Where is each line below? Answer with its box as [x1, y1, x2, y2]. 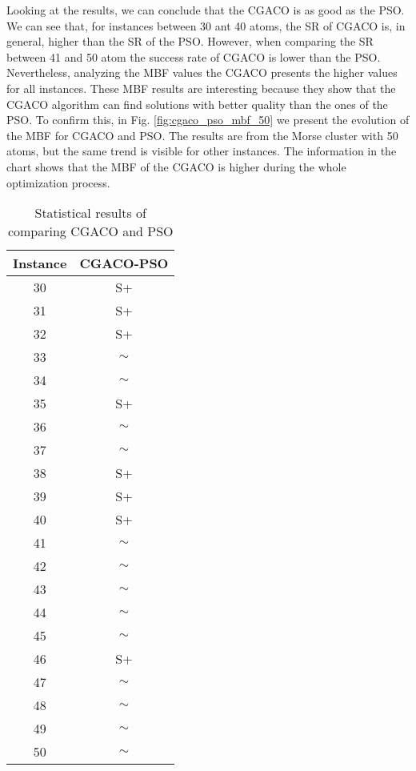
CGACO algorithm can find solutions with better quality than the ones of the [6, 95, 388, 112]
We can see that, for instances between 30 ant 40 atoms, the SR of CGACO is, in [6, 17, 406, 34]
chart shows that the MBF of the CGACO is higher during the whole [6, 158, 346, 175]
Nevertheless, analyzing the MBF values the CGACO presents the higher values [6, 64, 398, 81]
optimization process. [6, 174, 110, 191]
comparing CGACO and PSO [7, 222, 174, 241]
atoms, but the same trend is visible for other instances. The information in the [6, 143, 397, 159]
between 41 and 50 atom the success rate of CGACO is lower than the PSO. [6, 48, 381, 65]
